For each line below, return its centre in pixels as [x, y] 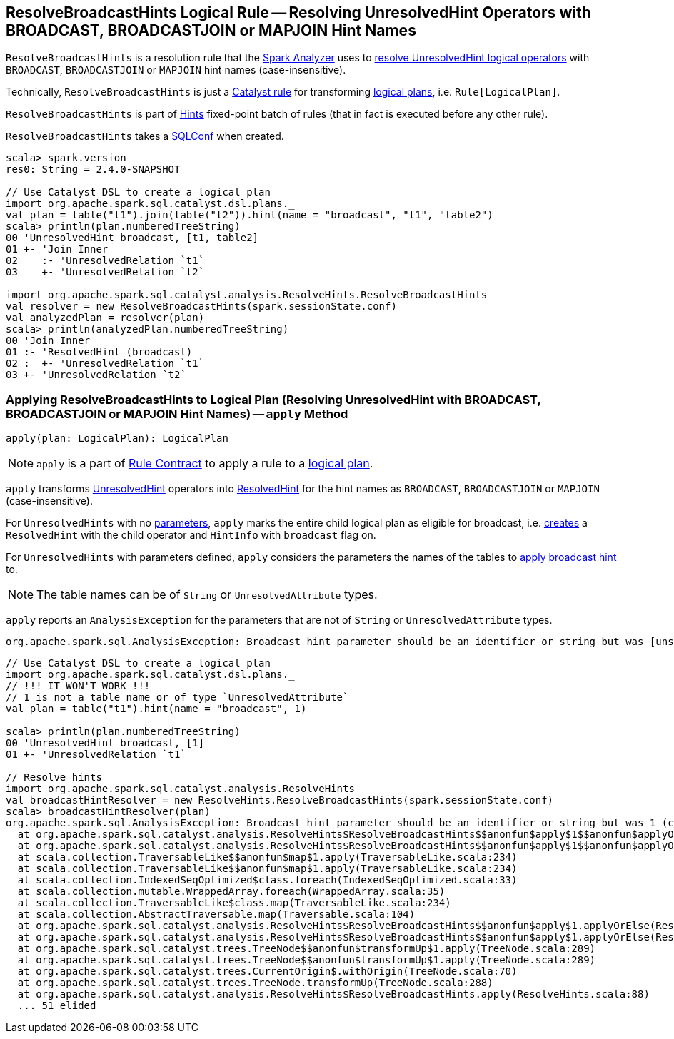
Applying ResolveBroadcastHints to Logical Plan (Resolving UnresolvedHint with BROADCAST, [273, 399]
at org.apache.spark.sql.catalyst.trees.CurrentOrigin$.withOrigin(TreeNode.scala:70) [267, 972]
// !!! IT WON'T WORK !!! [78, 686]
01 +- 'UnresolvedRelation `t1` [96, 755]
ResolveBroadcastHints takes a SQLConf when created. [145, 136]
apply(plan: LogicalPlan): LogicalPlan [117, 439]
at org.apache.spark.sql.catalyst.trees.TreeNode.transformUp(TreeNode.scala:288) [255, 983]
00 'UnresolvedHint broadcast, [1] [105, 743]
